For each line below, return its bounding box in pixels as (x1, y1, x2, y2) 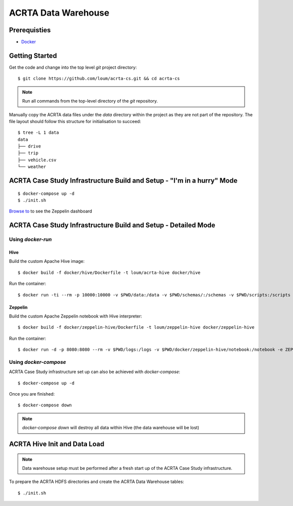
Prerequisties (9, 26, 51, 34)
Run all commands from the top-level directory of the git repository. (22, 98, 158, 104)
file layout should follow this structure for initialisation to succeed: (9, 118, 141, 124)
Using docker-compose (9, 358, 66, 365)
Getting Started (9, 51, 57, 60)
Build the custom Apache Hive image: (9, 258, 85, 264)
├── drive (18, 144, 41, 149)
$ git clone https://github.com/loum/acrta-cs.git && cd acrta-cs (18, 76, 180, 82)
